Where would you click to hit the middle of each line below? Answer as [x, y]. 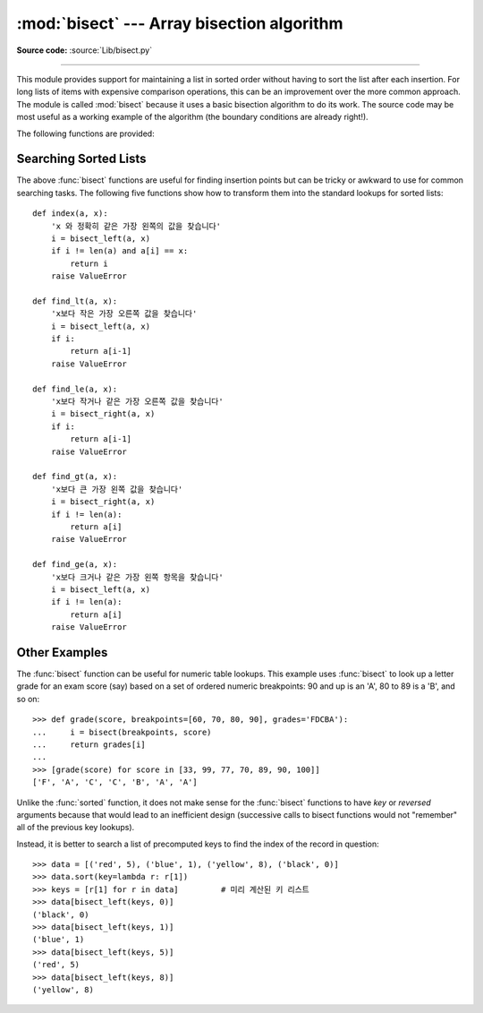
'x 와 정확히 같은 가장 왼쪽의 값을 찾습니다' [136, 226]
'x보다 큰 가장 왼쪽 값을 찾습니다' [117, 489]
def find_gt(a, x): [75, 476]
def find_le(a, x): [75, 389]
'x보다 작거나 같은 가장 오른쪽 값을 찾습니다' [137, 402]
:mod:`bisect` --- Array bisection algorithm [180, 23]
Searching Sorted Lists [81, 159]
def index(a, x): [70, 214]
